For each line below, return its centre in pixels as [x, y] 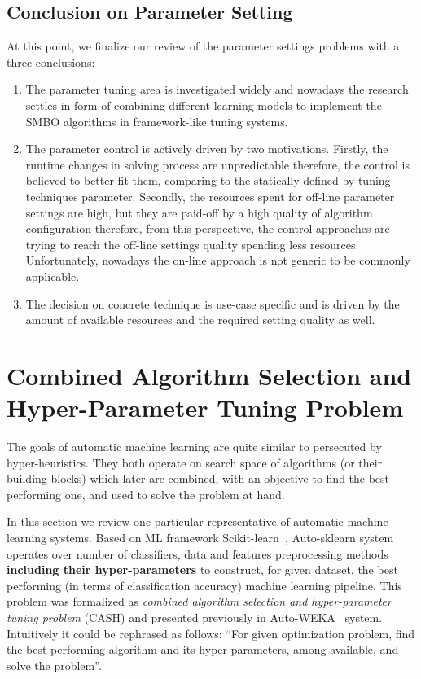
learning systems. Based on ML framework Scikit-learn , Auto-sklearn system [200, 537]
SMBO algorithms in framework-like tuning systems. [157, 121]
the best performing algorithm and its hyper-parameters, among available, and [203, 649]
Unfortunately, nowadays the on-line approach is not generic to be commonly [218, 260]
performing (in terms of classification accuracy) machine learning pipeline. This [204, 585]
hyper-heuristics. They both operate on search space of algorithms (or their [195, 462]
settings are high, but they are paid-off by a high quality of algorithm [199, 212]
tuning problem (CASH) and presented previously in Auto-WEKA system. [195, 617]
